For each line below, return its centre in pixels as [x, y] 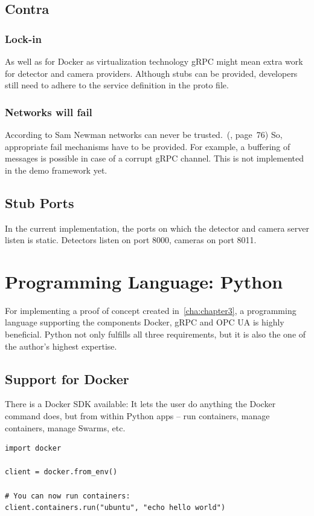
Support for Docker [67, 378]
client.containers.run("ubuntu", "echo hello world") [115, 508]
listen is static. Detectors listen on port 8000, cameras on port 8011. [131, 240]
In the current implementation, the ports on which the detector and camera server [157, 228]
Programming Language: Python [144, 281]
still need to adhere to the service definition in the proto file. [117, 85]
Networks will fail [49, 112]
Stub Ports [40, 202]
